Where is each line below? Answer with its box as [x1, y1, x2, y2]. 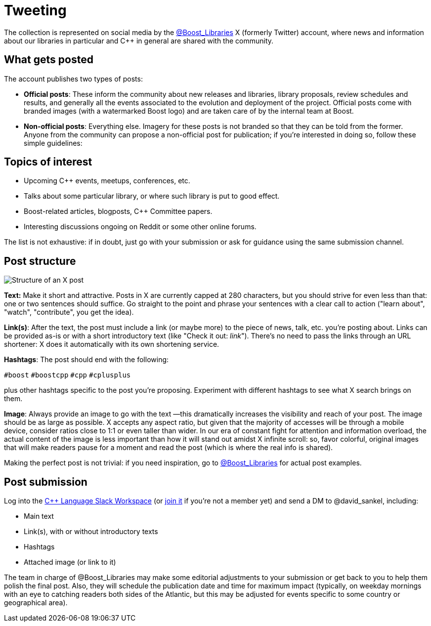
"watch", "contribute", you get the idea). [4, 308, 134, 317]
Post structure [4, 254, 76, 267]
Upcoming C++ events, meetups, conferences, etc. [24, 176, 190, 185]
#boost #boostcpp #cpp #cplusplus [4, 371, 131, 379]
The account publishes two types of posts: [4, 74, 143, 83]
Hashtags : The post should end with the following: [4, 355, 169, 364]
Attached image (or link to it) [24, 558, 116, 567]
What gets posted [4, 53, 93, 66]
